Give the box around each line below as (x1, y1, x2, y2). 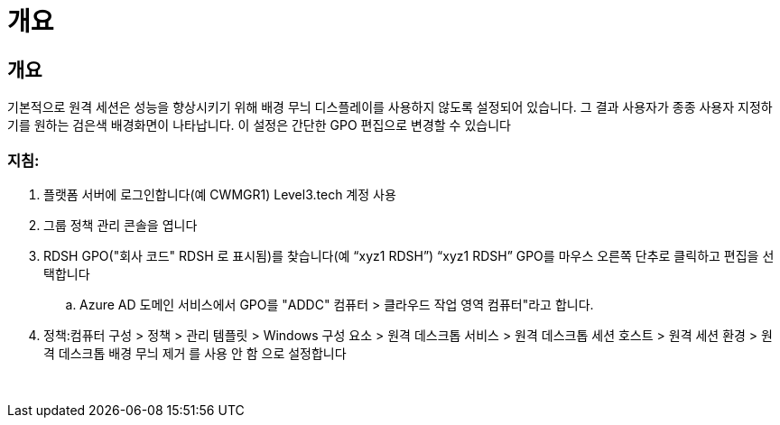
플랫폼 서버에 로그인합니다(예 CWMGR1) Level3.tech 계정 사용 (43, 186, 396, 202)
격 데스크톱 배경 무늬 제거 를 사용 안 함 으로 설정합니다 (43, 345, 347, 361)
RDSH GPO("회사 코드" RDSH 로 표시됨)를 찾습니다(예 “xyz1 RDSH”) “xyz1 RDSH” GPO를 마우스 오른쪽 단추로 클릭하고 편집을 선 (43, 247, 775, 263)
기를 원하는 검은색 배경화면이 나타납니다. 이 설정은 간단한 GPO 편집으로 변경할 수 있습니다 (7, 117, 511, 134)
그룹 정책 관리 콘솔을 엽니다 (43, 217, 198, 233)
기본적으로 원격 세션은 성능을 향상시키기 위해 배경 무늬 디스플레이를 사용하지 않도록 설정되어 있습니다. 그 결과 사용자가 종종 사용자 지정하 (7, 99, 773, 115)
